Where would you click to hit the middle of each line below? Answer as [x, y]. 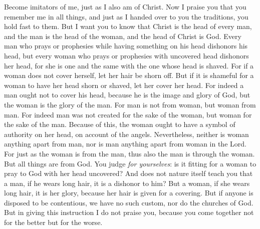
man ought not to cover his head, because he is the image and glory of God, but [127, 95]
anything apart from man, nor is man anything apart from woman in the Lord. [125, 144]
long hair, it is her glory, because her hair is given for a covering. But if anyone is [129, 193]
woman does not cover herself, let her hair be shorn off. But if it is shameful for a [129, 75]
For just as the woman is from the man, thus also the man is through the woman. [129, 153]
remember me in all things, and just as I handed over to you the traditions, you [126, 16]
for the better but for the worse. [53, 222]
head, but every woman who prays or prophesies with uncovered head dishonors [126, 55]
